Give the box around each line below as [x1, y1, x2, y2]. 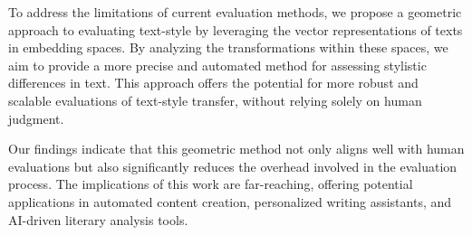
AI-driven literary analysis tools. [8, 210, 188, 229]
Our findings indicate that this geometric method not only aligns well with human [8, 139, 465, 158]
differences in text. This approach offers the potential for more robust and [8, 73, 419, 92]
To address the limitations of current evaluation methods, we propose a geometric [8, 3, 462, 21]
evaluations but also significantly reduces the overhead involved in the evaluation [8, 156, 458, 175]
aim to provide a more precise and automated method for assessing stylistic [8, 55, 427, 74]
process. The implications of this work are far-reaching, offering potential [8, 174, 413, 193]
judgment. [8, 108, 64, 127]
